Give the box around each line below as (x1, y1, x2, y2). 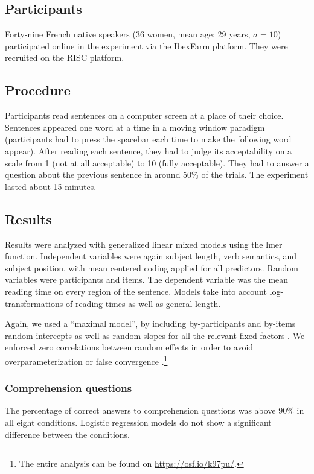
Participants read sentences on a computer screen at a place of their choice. (5, 109, 284, 122)
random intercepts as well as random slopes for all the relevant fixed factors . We (5, 329, 305, 341)
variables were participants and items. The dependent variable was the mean (5, 273, 289, 286)
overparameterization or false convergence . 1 (5, 353, 168, 367)
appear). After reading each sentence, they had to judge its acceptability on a (5, 144, 292, 157)
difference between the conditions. (5, 428, 130, 440)
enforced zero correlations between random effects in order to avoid (5, 341, 254, 353)
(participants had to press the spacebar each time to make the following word (5, 133, 292, 145)
